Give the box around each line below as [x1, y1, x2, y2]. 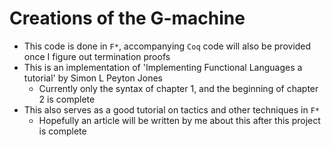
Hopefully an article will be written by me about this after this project [38, 114, 321, 126]
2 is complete [38, 93, 96, 105]
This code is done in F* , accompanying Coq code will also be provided [23, 40, 312, 52]
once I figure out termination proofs [23, 50, 171, 62]
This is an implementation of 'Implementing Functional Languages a [23, 61, 303, 73]
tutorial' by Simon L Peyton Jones [23, 72, 163, 84]
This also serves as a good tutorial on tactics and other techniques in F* [23, 103, 320, 116]
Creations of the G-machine [9, 7, 246, 30]
